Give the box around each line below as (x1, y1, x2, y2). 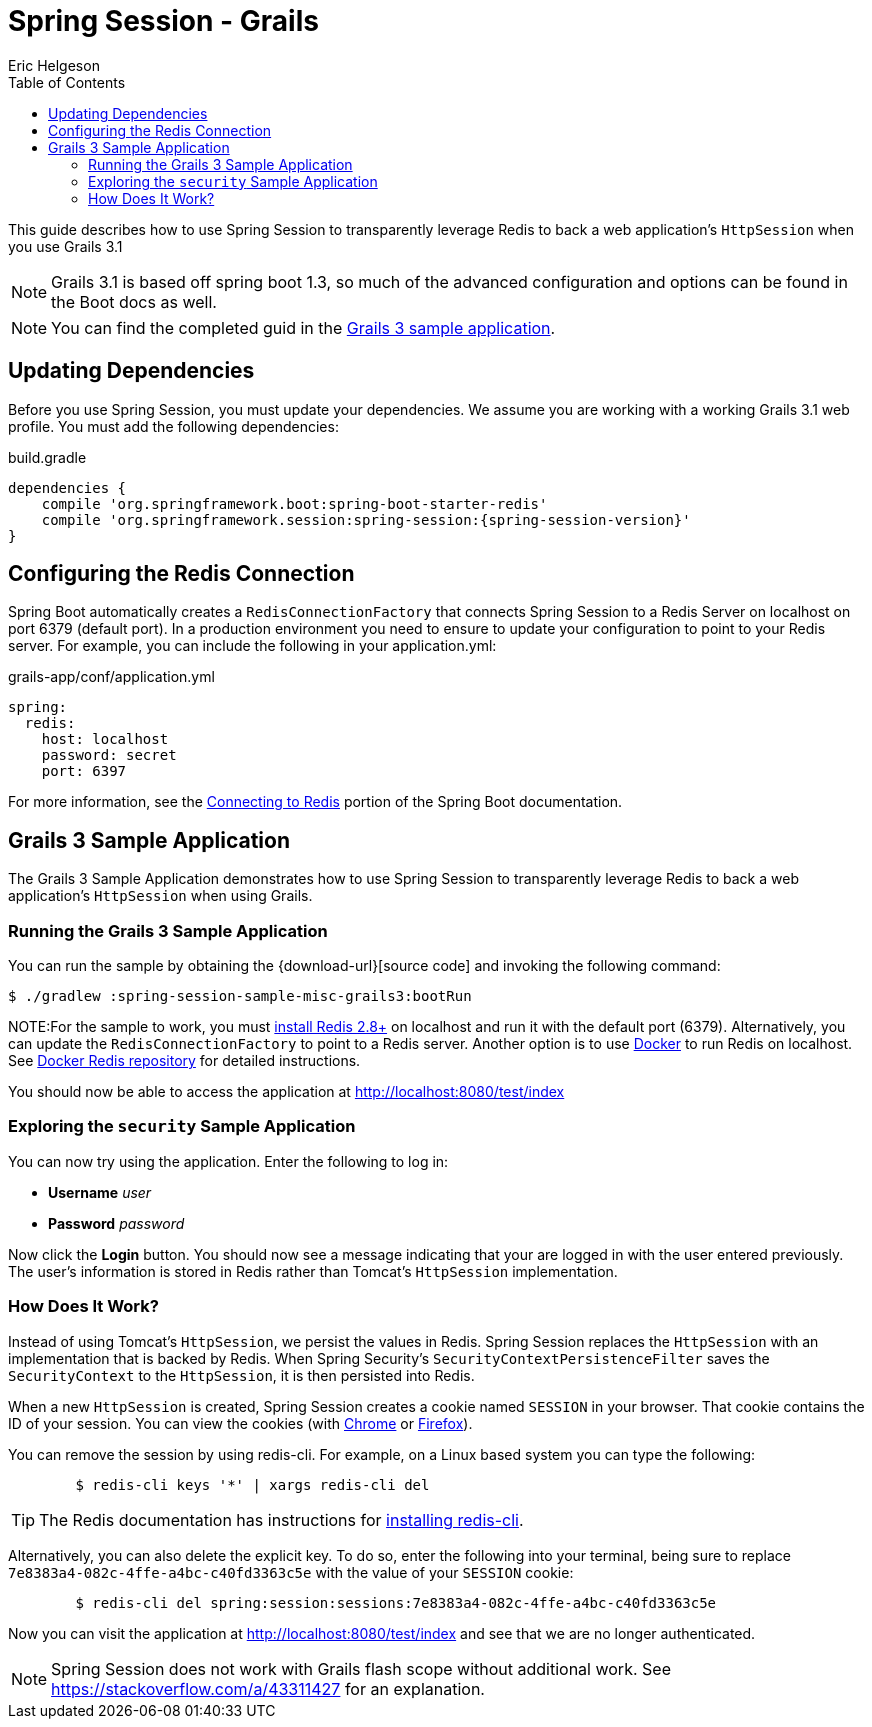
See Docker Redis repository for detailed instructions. (8, 1052, 361, 1070)
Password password (48, 1214, 185, 1232)
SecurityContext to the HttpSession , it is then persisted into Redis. (8, 1366, 475, 1384)
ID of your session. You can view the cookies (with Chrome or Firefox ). (8, 1414, 473, 1432)
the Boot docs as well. (51, 291, 217, 312)
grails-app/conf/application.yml (8, 668, 215, 686)
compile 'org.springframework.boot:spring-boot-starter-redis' (41, 495, 548, 512)
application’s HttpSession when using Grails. (8, 887, 313, 905)
